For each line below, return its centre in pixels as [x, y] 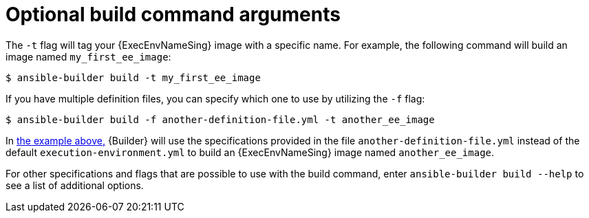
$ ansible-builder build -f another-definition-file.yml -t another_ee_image [220, 119]
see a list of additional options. [75, 185]
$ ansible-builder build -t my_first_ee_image [133, 77]
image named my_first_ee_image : [88, 56]
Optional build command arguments [173, 14]
